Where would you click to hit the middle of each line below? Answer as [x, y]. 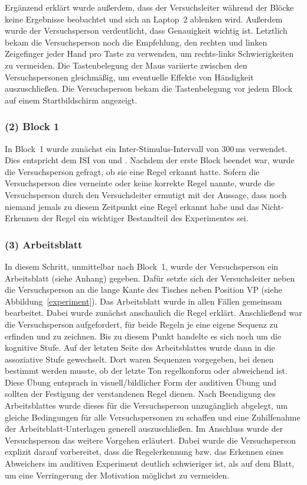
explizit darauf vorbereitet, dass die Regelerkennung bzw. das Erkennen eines [144, 452]
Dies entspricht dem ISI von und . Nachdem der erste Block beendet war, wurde [150, 160]
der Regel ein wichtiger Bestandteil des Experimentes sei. [145, 218]
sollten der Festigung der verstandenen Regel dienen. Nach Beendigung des [140, 394]
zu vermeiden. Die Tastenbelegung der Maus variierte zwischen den [126, 65]
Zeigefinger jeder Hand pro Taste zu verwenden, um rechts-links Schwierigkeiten [149, 54]
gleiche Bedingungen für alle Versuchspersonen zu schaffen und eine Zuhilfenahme [153, 417]
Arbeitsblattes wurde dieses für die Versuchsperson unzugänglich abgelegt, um [146, 405]
